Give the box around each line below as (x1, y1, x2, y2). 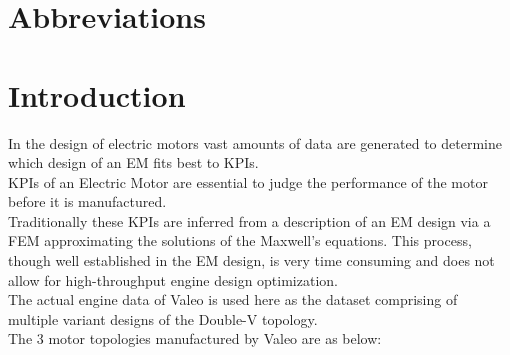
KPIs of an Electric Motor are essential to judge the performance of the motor (8, 171, 488, 192)
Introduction (8, 74, 186, 115)
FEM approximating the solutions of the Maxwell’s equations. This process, (8, 230, 472, 251)
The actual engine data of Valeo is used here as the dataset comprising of (8, 289, 458, 310)
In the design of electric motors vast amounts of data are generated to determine (8, 132, 502, 153)
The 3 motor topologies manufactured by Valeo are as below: (8, 328, 382, 349)
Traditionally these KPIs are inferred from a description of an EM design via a (8, 210, 491, 231)
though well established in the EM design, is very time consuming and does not (8, 250, 495, 271)
